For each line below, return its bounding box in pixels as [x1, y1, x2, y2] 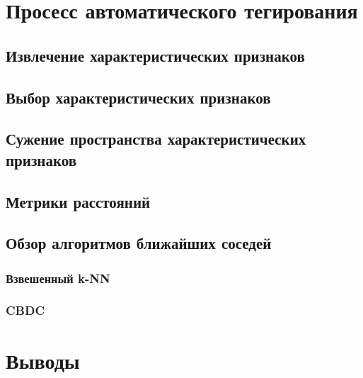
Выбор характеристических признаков [6, 86, 271, 108]
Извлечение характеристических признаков [6, 44, 305, 66]
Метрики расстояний [6, 190, 151, 212]
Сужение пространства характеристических [6, 128, 306, 150]
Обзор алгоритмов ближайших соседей [6, 232, 272, 254]
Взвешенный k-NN [6, 269, 110, 287]
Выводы [6, 345, 80, 374]
